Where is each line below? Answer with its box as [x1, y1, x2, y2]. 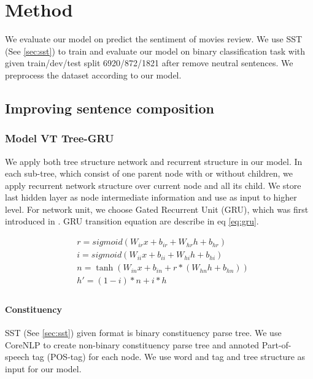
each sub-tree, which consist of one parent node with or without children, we [5, 167, 293, 180]
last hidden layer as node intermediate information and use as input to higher [5, 191, 297, 204]
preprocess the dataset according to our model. [5, 68, 182, 81]
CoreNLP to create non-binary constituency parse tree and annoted [5, 338, 260, 351]
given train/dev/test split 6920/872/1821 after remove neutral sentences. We [5, 56, 293, 69]
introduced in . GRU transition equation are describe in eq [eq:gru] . [5, 215, 259, 228]
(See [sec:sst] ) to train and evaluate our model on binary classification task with [5, 44, 306, 57]
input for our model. [5, 362, 82, 375]
